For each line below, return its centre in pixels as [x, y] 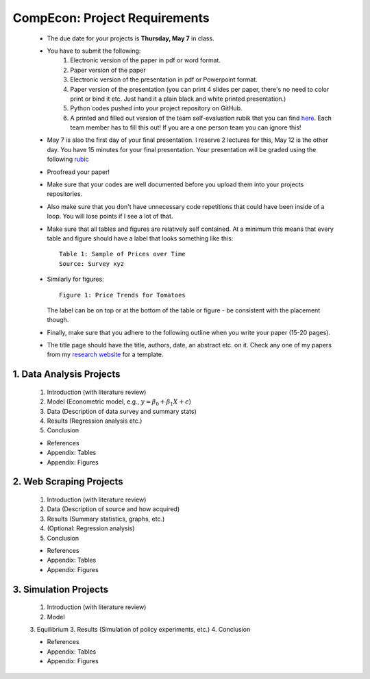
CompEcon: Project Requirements [111, 18]
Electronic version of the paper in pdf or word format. [145, 60]
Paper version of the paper [108, 70]
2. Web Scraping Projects [68, 482]
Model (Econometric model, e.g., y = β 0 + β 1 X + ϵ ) [119, 403]
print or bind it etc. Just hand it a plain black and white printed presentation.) [178, 99]
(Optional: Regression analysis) [91, 528]
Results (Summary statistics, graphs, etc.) [106, 519]
